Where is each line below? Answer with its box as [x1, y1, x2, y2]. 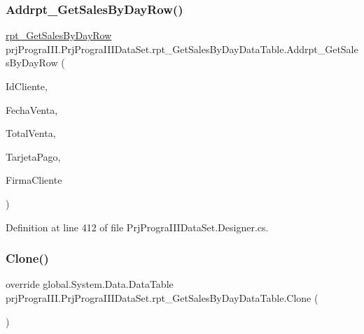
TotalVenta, [6, 126, 56, 140]
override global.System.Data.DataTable [6, 277, 174, 291]
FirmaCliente [6, 173, 62, 187]
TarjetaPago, [6, 149, 61, 164]
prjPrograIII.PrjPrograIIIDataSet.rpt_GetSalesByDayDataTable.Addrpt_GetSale [6, 41, 358, 56]
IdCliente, [6, 79, 48, 93]
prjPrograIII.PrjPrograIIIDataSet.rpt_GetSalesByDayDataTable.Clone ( [6, 290, 318, 305]
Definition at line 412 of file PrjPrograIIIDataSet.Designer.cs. [6, 219, 269, 234]
